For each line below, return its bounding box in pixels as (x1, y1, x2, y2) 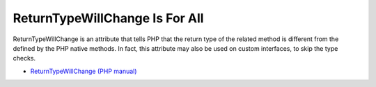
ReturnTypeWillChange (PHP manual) (30, 67, 137, 75)
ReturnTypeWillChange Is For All (13, 10, 204, 26)
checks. (13, 54, 36, 63)
